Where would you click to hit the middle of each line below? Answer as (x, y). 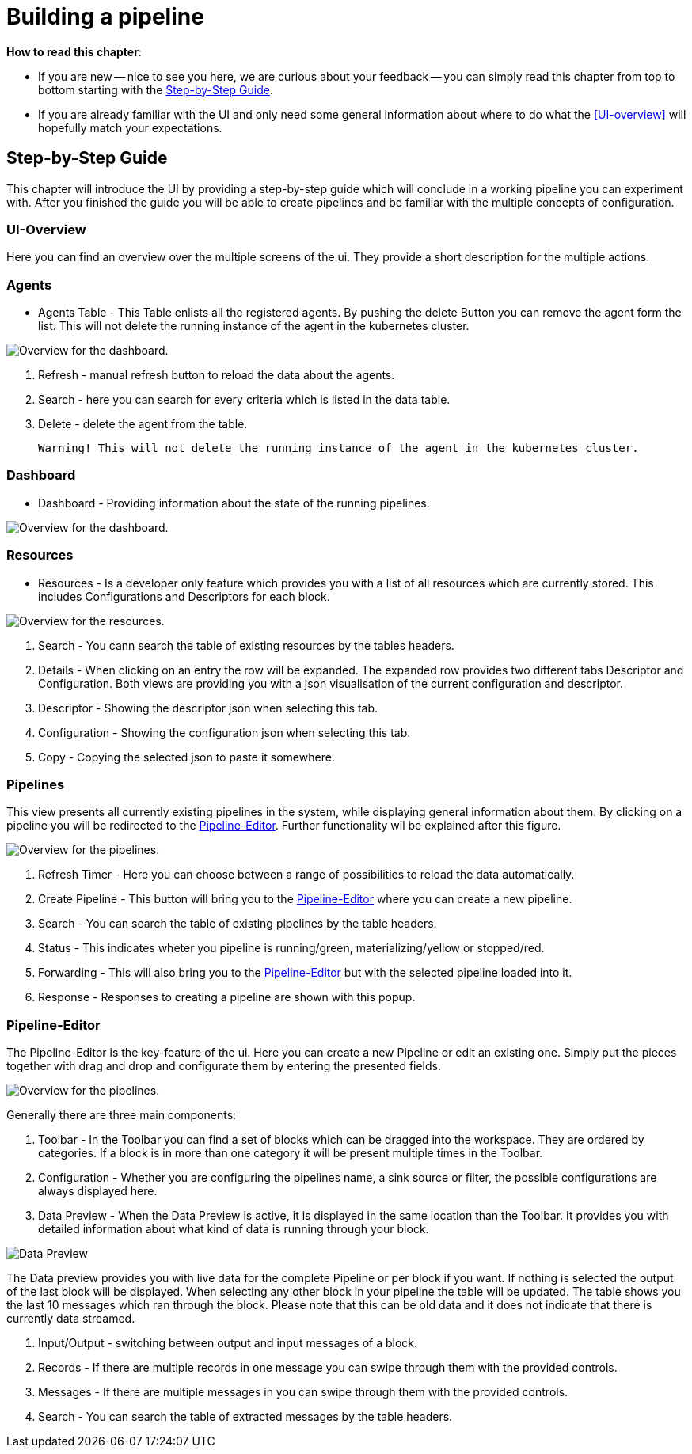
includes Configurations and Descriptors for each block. (184, 596)
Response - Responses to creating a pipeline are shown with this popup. (227, 997)
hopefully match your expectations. (130, 127)
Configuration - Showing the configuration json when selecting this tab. (224, 732)
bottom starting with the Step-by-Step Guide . (156, 89)
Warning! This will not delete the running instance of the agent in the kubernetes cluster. (338, 448)
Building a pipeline (105, 17)
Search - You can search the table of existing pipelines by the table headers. (238, 924)
